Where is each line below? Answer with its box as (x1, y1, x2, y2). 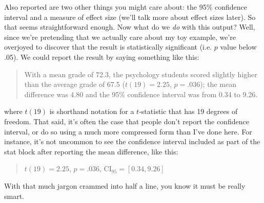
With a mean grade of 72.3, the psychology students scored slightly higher (24, 69, 257, 79)
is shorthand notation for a (49, 106, 134, 117)
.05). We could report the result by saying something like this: (4, 51, 199, 62)
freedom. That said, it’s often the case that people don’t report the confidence (4, 116, 249, 126)
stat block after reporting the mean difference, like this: (4, 146, 178, 156)
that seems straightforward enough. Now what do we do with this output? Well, (4, 21, 255, 32)
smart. (4, 190, 25, 201)
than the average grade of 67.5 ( (24, 79, 125, 89)
